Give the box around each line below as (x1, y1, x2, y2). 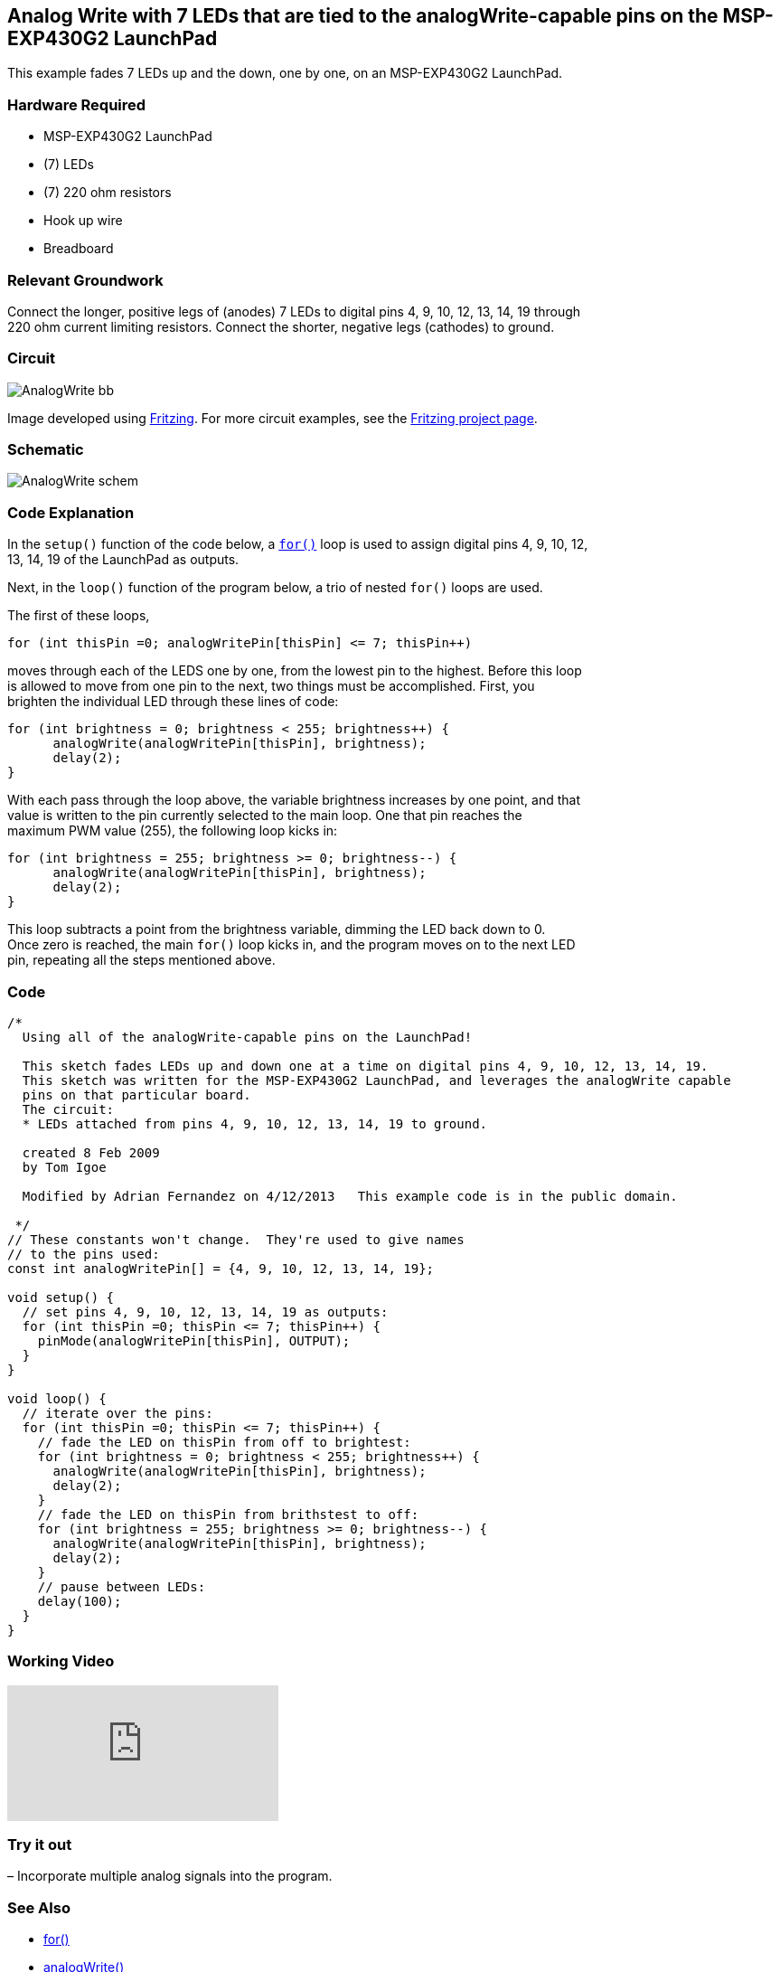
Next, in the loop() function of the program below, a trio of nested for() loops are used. (7, 580, 543, 596)
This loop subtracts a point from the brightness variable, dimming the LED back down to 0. (7, 921, 546, 938)
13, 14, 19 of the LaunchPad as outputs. (7, 552, 240, 568)
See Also (7, 1898, 70, 1917)
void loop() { (7, 1391, 107, 1406)
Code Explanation (7, 503, 135, 522)
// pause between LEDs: (37, 1579, 206, 1594)
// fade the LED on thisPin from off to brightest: (37, 1434, 411, 1449)
